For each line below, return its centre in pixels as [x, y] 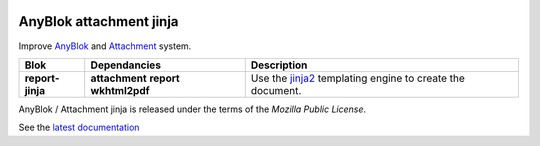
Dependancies [126, 65]
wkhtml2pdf [120, 90]
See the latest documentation [79, 127]
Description [279, 65]
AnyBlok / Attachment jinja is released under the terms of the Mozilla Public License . [192, 109]
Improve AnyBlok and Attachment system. [105, 46]
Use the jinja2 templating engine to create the [357, 78]
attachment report [135, 78]
